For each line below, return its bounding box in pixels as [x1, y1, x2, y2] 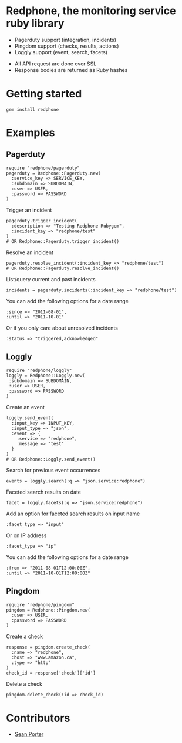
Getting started [6, 87, 82, 101]
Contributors [6, 711, 70, 725]
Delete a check [6, 680, 43, 688]
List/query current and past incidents [6, 275, 96, 282]
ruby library [6, 17, 65, 30]
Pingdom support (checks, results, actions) [14, 42, 119, 50]
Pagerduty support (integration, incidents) [14, 36, 116, 43]
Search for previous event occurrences [6, 466, 101, 474]
